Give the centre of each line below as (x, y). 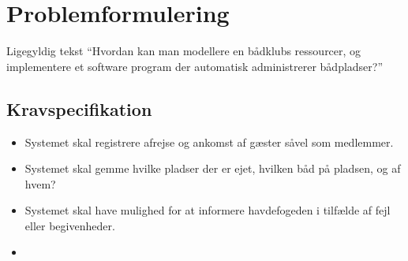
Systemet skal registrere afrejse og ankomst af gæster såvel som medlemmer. (209, 142)
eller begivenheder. (70, 225)
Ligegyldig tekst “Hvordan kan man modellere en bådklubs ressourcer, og (184, 51)
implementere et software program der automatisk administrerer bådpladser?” (195, 66)
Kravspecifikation (79, 108)
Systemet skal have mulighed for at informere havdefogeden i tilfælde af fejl (208, 210)
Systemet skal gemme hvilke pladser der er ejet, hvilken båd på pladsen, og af (213, 168)
